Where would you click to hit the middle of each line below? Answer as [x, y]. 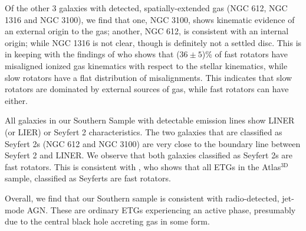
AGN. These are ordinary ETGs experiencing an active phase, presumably [161, 209]
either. [16, 100]
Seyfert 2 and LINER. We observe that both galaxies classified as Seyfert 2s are [149, 155]
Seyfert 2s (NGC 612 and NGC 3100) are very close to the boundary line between [153, 143]
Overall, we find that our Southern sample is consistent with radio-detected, [142, 198]
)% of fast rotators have [245, 54]
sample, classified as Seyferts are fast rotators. [88, 178]
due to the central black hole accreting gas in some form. [107, 221]
